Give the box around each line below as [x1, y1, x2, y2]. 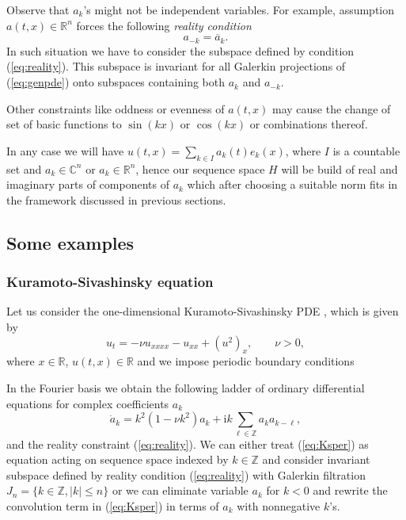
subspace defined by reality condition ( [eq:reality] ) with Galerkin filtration [6, 466, 366, 483]
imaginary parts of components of [6, 176, 169, 193]
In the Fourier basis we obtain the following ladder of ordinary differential [6, 379, 365, 396]
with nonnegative [237, 497, 321, 514]
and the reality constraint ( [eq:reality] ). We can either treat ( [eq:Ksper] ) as [6, 435, 369, 452]
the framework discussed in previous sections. [6, 191, 226, 208]
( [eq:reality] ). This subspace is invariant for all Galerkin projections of [6, 58, 346, 75]
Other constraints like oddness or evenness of [6, 100, 225, 117]
